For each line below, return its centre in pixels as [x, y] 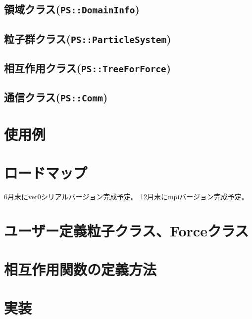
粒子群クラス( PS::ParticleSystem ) [88, 38]
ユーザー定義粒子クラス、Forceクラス [126, 230]
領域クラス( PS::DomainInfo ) [72, 9]
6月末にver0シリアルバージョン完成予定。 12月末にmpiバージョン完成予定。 [126, 196]
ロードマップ [46, 173]
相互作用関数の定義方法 [80, 269]
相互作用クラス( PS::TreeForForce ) [88, 68]
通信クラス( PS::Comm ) [56, 97]
